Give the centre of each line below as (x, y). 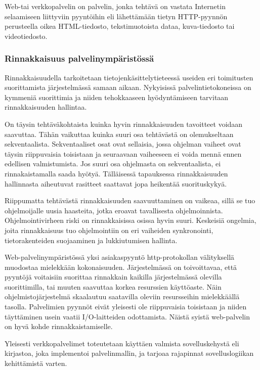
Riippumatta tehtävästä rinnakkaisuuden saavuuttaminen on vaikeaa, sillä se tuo (130, 200)
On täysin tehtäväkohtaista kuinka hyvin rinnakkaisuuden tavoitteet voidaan (124, 124)
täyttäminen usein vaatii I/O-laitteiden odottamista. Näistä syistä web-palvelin (127, 316)
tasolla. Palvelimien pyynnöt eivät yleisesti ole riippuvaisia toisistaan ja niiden (126, 307)
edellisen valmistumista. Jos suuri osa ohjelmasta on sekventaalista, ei (113, 164)
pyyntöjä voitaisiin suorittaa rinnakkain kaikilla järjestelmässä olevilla (113, 277)
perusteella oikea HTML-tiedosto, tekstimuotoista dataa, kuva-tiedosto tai (120, 26)
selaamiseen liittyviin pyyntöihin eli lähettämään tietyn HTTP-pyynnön (116, 16)
